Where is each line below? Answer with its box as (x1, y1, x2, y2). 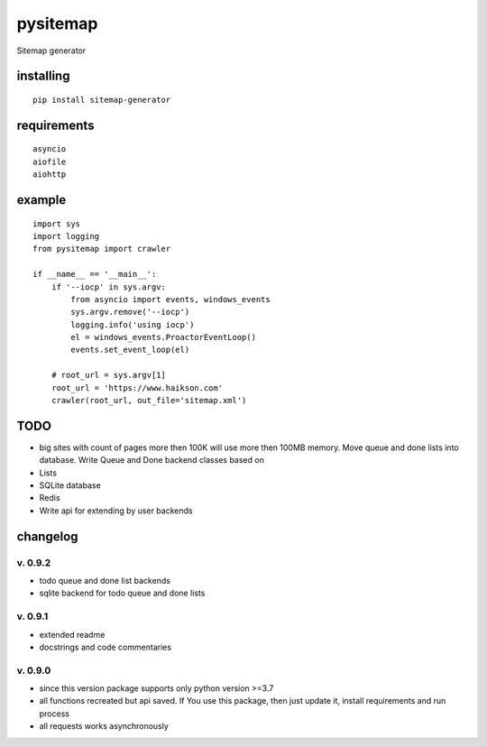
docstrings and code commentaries (39, 641, 171, 652)
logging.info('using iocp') (70, 319, 195, 329)
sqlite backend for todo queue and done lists (39, 587, 206, 599)
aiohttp (32, 170, 67, 180)
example (16, 192, 67, 207)
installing (16, 69, 70, 84)
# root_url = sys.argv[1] (51, 370, 167, 381)
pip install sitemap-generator (32, 95, 171, 105)
